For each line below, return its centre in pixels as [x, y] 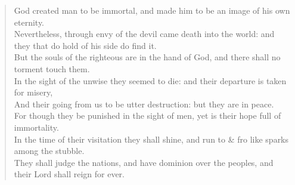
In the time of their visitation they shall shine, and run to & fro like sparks [151, 139]
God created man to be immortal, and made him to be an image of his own [152, 10]
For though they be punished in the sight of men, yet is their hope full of [147, 115]
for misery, [33, 92]
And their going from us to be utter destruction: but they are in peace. [144, 104]
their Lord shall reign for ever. [69, 174]
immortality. [36, 127]
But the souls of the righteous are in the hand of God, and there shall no [147, 57]
